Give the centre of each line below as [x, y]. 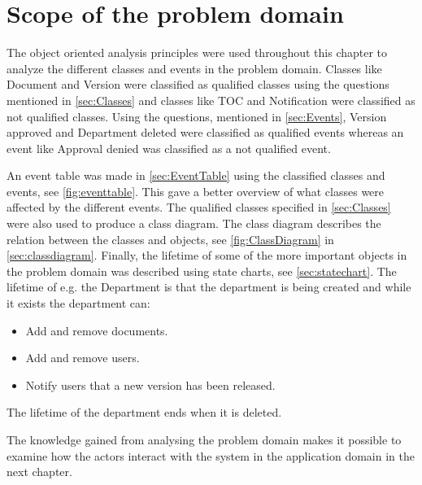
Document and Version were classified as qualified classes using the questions [198, 84]
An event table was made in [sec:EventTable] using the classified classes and [196, 175]
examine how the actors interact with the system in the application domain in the [211, 455]
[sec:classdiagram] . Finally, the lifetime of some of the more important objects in [207, 255]
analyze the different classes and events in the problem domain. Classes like [194, 68]
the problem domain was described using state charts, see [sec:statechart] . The [202, 271]
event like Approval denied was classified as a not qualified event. [169, 148]
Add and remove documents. [97, 330]
